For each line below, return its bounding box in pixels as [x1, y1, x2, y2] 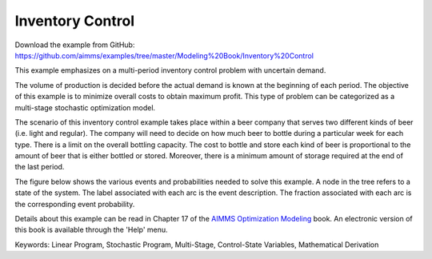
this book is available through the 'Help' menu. [14, 225, 168, 235]
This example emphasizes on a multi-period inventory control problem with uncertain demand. [14, 66, 326, 75]
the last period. [14, 162, 65, 172]
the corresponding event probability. [14, 199, 135, 209]
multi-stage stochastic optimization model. [14, 102, 156, 112]
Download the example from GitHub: [14, 40, 135, 50]
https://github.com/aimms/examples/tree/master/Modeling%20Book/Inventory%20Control [14, 50, 314, 60]
